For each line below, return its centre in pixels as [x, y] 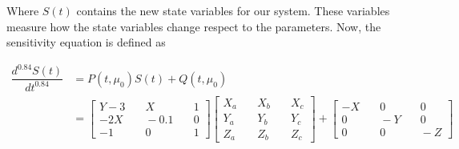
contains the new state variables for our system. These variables [233, 10]
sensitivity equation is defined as [86, 42]
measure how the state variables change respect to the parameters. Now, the [194, 26]
